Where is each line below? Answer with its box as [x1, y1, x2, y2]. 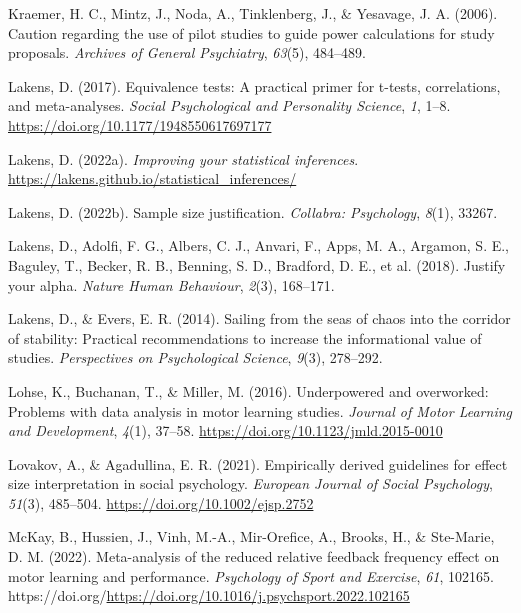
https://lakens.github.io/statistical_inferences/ [8, 168, 297, 189]
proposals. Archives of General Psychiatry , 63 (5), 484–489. [8, 42, 366, 63]
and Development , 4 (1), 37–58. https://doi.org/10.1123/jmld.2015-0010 [8, 420, 443, 441]
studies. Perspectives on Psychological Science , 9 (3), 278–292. [8, 347, 383, 368]
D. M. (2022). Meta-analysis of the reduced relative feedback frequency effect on [8, 546, 500, 567]
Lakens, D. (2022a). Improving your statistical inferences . [8, 148, 359, 169]
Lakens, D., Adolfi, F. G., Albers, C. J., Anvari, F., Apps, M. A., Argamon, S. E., [8, 235, 510, 256]
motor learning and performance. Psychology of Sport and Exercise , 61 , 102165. [8, 565, 494, 586]
